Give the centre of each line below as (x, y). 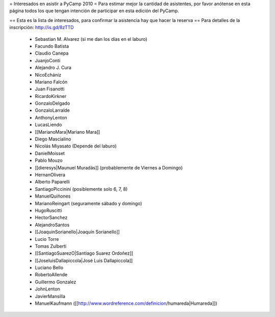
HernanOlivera (50, 175)
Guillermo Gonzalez (56, 282)
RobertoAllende (51, 275)
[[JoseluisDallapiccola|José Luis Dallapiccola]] (84, 260)
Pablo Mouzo (49, 160)
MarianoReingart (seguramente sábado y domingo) (89, 203)
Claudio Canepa (52, 53)
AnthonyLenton (51, 117)
